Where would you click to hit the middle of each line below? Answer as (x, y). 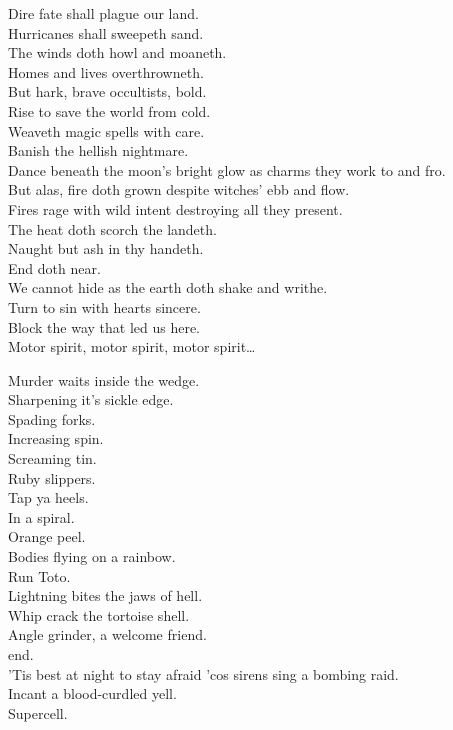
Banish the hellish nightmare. (98, 150)
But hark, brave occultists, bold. (107, 91)
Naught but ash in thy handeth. (106, 248)
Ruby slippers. (52, 477)
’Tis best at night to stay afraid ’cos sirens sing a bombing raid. (203, 673)
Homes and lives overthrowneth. (106, 71)
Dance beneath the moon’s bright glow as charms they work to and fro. (227, 169)
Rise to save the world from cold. (109, 110)
